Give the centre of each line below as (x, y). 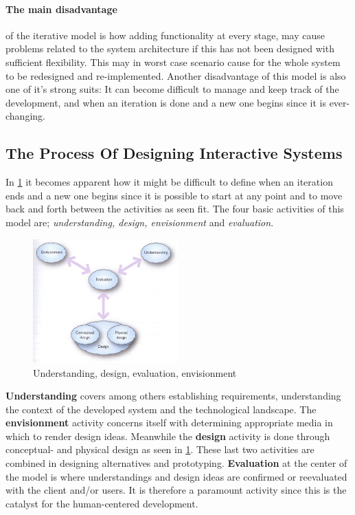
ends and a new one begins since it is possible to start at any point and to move (174, 195)
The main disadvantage (61, 9)
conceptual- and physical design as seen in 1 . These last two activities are (160, 449)
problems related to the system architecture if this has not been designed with (170, 48)
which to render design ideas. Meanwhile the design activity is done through (168, 436)
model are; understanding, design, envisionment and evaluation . (140, 222)
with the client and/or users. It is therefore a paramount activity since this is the (176, 490)
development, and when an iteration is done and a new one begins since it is (166, 102)
